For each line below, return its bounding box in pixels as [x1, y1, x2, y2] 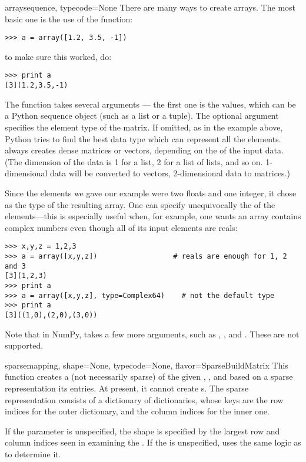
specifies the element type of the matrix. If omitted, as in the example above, [5, 120, 283, 133]
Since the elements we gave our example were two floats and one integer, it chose [5, 186, 297, 199]
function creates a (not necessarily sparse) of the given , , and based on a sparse [5, 370, 293, 383]
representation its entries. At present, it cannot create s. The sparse [5, 381, 249, 394]
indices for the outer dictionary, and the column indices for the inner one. [5, 405, 270, 417]
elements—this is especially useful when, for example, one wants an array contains [5, 210, 301, 222]
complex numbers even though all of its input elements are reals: [5, 221, 238, 233]
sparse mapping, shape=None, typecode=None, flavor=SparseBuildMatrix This [5, 359, 288, 371]
